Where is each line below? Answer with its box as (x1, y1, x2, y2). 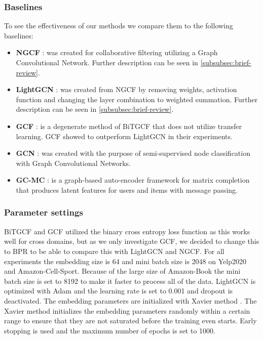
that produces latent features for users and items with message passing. (16, 184, 238, 195)
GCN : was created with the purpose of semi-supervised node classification (16, 148, 250, 158)
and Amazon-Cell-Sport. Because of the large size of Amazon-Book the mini (4, 266, 241, 276)
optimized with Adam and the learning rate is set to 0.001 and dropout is (4, 285, 233, 296)
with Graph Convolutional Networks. (16, 157, 131, 168)
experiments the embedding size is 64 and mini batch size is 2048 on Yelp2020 (4, 256, 246, 266)
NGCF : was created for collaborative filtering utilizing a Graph (16, 47, 218, 58)
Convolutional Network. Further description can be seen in (16, 57, 198, 67)
